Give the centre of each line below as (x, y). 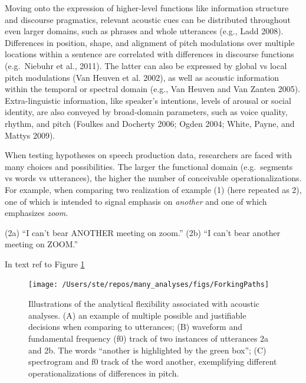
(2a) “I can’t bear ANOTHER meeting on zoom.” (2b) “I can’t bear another (143, 232)
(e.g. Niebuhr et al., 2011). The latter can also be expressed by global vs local (146, 65)
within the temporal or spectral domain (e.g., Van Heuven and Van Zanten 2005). (153, 89)
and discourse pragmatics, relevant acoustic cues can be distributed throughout (148, 19)
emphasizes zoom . (37, 213)
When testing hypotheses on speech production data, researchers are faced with (149, 155)
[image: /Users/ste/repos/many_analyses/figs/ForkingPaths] (149, 285)
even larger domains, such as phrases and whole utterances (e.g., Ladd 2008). (144, 31)
